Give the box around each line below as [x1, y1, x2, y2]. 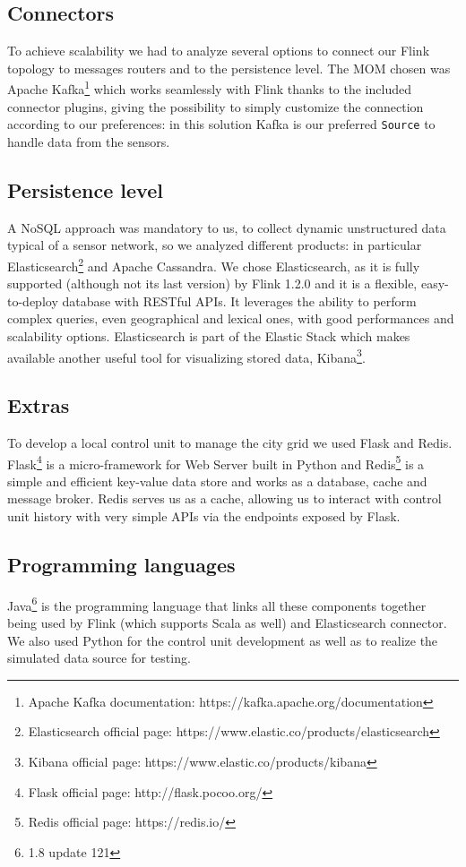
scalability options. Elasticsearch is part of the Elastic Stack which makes [7, 326, 410, 345]
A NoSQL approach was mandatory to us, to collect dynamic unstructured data [7, 218, 446, 236]
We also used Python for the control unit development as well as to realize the [7, 631, 438, 649]
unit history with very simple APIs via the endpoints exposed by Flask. [7, 506, 401, 525]
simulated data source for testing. [7, 648, 191, 667]
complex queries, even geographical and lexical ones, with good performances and [7, 309, 454, 328]
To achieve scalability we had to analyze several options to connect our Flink [7, 41, 430, 60]
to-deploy [7, 291, 58, 310]
